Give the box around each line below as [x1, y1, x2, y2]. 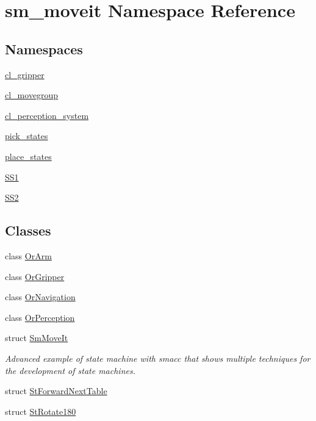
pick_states [5, 129, 48, 142]
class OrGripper [5, 270, 65, 282]
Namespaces [5, 39, 83, 58]
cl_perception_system [5, 109, 89, 121]
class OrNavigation [5, 290, 76, 303]
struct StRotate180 [5, 405, 76, 417]
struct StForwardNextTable [5, 384, 107, 397]
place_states [5, 149, 52, 162]
